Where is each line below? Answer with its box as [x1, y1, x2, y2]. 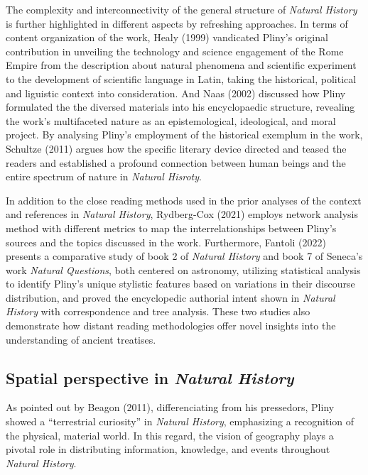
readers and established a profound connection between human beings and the [6, 155, 346, 170]
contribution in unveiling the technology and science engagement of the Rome [6, 43, 344, 58]
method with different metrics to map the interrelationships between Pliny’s [6, 220, 337, 235]
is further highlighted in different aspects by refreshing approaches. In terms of [6, 16, 348, 31]
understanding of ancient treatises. [6, 332, 156, 346]
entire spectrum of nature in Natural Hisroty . [6, 169, 202, 184]
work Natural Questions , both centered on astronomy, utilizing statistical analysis [6, 262, 361, 277]
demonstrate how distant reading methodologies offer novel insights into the [6, 318, 336, 333]
